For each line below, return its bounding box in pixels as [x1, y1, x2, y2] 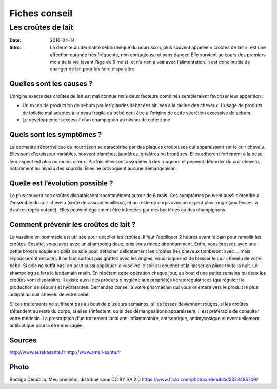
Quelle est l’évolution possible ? [9, 179, 113, 187]
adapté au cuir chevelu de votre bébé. [9, 291, 90, 297]
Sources [9, 336, 37, 345]
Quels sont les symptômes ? [9, 130, 102, 139]
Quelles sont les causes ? [9, 79, 93, 88]
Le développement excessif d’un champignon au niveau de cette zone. [22, 117, 172, 123]
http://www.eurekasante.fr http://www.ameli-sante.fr [9, 349, 121, 356]
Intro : [9, 44, 22, 50]
